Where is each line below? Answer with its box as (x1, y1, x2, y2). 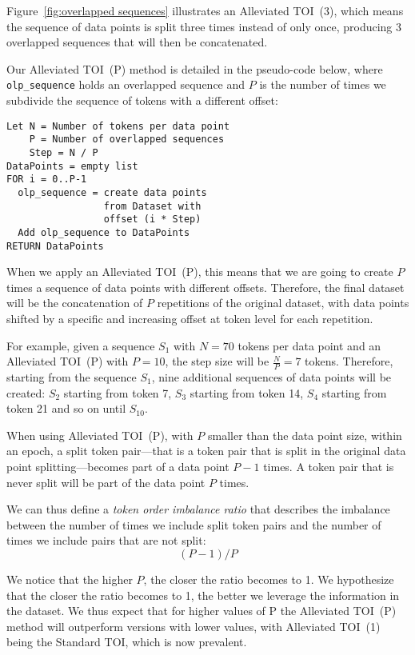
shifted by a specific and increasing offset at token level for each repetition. (6, 310, 373, 326)
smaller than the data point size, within (207, 426, 402, 443)
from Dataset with (103, 200, 202, 212)
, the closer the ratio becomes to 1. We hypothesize (143, 570, 394, 587)
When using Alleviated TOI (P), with (6, 426, 194, 443)
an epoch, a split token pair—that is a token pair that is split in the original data (6, 442, 406, 459)
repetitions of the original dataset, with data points (157, 294, 409, 311)
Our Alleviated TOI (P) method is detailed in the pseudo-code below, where (6, 60, 383, 77)
